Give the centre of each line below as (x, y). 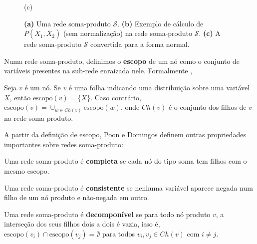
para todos (118, 234)
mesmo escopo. (27, 171)
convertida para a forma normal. (140, 44)
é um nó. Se (43, 87)
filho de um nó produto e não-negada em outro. (77, 197)
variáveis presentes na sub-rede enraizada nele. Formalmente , (98, 71)
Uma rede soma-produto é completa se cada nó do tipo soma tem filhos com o (126, 161)
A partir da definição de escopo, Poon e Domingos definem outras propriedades (125, 134)
